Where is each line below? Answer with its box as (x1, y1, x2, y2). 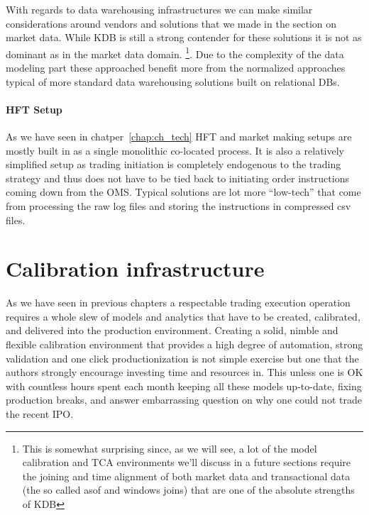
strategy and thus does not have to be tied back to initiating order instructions (6, 170, 349, 185)
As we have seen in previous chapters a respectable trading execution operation (6, 295, 351, 310)
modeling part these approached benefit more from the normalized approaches (6, 60, 346, 75)
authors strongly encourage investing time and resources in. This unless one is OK (6, 365, 363, 380)
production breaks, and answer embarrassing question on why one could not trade (6, 392, 362, 407)
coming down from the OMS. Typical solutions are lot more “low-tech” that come (6, 184, 361, 199)
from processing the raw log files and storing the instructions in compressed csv (6, 198, 351, 213)
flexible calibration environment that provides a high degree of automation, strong (6, 337, 363, 352)
